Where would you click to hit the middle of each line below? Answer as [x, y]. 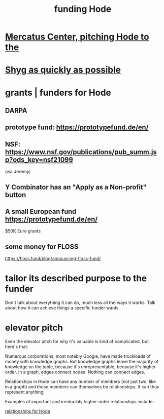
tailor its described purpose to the [76, 279]
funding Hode [83, 9]
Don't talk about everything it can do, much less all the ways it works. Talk [80, 303]
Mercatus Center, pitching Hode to [77, 37]
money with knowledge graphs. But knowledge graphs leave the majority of [82, 362]
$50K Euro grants [23, 231]
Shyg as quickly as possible [63, 70]
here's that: [17, 347]
